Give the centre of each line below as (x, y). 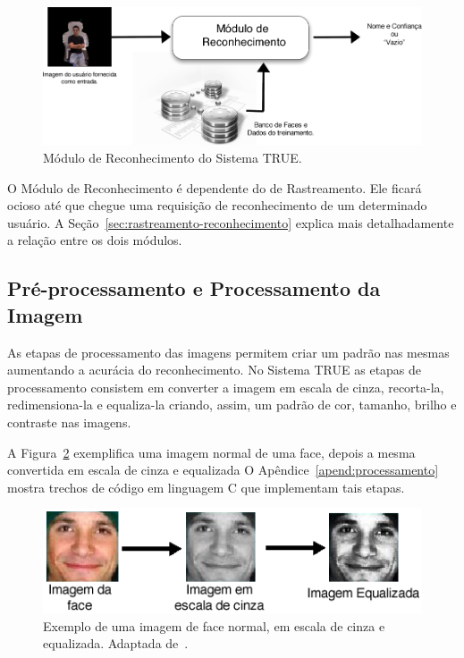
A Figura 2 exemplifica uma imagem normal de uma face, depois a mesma (211, 452)
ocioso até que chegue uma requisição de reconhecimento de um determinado (217, 205)
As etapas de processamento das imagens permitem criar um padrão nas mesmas (228, 352)
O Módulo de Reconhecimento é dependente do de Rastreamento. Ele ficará (215, 187)
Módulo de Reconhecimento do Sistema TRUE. (173, 158)
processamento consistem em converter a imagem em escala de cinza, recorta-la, (226, 387)
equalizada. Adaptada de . (116, 643)
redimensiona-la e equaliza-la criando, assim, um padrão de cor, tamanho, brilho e (232, 405)
